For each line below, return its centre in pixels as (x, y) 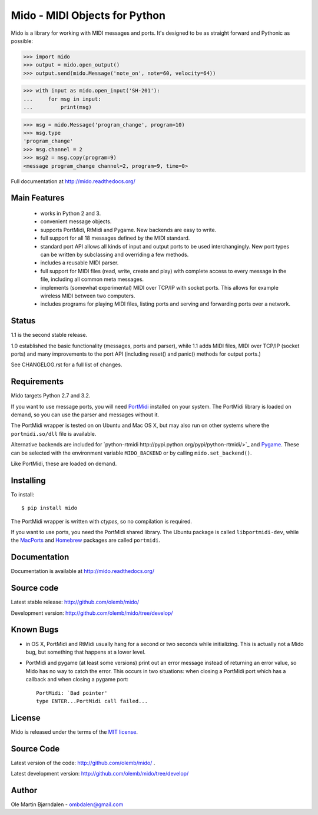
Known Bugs (35, 630)
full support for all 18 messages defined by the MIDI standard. (115, 238)
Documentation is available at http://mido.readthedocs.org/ (82, 571)
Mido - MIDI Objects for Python (88, 15)
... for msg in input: (62, 99)
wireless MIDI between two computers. (88, 296)
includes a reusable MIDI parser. (79, 263)
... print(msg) (58, 107)
